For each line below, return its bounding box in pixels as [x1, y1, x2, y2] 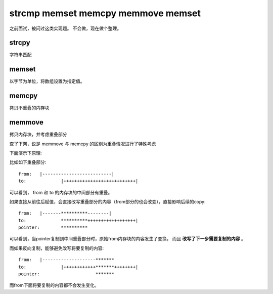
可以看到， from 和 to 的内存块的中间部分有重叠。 [9, 189, 113, 195]
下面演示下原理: [9, 150, 42, 156]
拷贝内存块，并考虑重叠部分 [9, 132, 67, 138]
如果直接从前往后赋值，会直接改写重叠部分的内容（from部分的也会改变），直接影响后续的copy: [9, 198, 206, 204]
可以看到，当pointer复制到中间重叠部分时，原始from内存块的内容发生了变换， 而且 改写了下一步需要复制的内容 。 [9, 236, 246, 242]
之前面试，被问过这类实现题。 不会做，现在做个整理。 [9, 25, 121, 31]
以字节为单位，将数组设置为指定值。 [9, 78, 85, 85]
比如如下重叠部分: [9, 159, 47, 165]
